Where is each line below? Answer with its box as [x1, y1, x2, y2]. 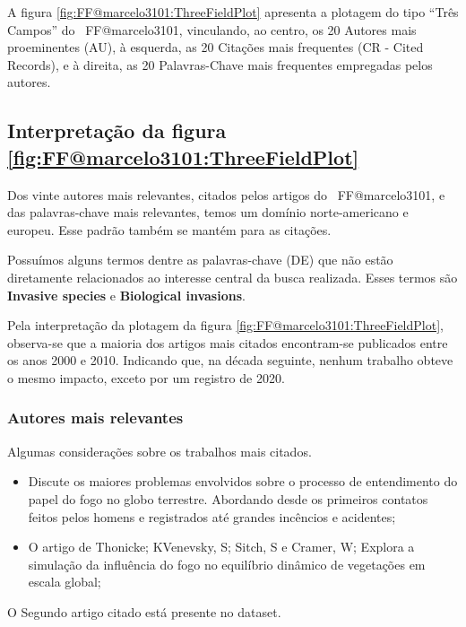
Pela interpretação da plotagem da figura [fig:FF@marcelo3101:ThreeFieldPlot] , [7, 316, 444, 335]
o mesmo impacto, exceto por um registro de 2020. [7, 368, 285, 387]
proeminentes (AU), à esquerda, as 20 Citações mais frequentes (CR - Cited [7, 38, 424, 57]
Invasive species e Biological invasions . [7, 285, 246, 304]
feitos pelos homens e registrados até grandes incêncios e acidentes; [28, 507, 396, 526]
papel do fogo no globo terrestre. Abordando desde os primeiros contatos [28, 489, 428, 508]
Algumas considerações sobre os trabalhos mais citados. [7, 441, 312, 460]
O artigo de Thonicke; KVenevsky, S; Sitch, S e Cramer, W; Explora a [28, 537, 415, 556]
